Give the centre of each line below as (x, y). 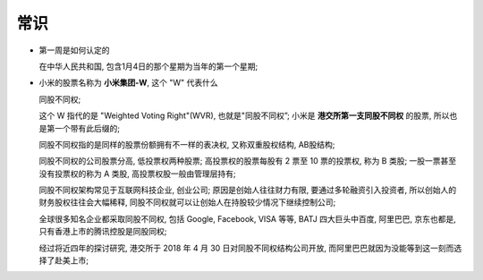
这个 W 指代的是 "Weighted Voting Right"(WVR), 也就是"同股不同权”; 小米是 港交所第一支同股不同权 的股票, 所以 (244, 115)
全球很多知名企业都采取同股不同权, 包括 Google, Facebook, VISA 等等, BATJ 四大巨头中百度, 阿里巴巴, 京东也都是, (247, 218)
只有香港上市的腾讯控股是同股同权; (103, 232)
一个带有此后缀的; (87, 128)
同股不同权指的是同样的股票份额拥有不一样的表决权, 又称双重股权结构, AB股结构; (187, 144)
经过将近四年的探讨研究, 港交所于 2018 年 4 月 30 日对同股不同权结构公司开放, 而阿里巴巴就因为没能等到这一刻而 (246, 248)
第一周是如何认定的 (74, 50)
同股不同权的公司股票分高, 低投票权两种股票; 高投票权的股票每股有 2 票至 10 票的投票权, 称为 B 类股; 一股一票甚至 (248, 161)
